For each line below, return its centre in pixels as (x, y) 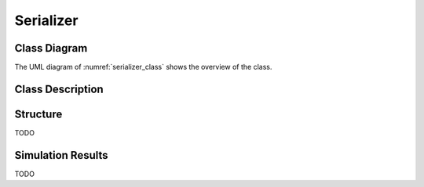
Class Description (59, 89)
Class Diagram (51, 48)
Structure (38, 114)
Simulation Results (62, 155)
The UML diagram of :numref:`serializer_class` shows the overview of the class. (143, 67)
